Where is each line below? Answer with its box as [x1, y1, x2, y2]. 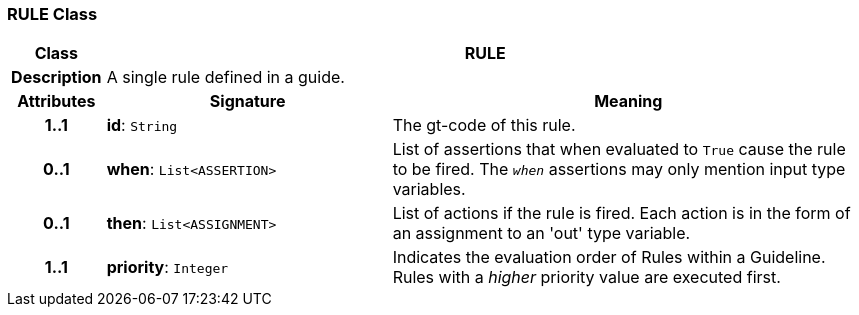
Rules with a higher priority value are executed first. [392, 267, 781, 288]
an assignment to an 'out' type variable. [392, 223, 691, 244]
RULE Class [7, 4, 98, 24]
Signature [209, 91, 286, 112]
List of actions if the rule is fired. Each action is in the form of [392, 203, 851, 224]
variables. [392, 179, 466, 200]
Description [11, 67, 102, 88]
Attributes [17, 91, 96, 112]
